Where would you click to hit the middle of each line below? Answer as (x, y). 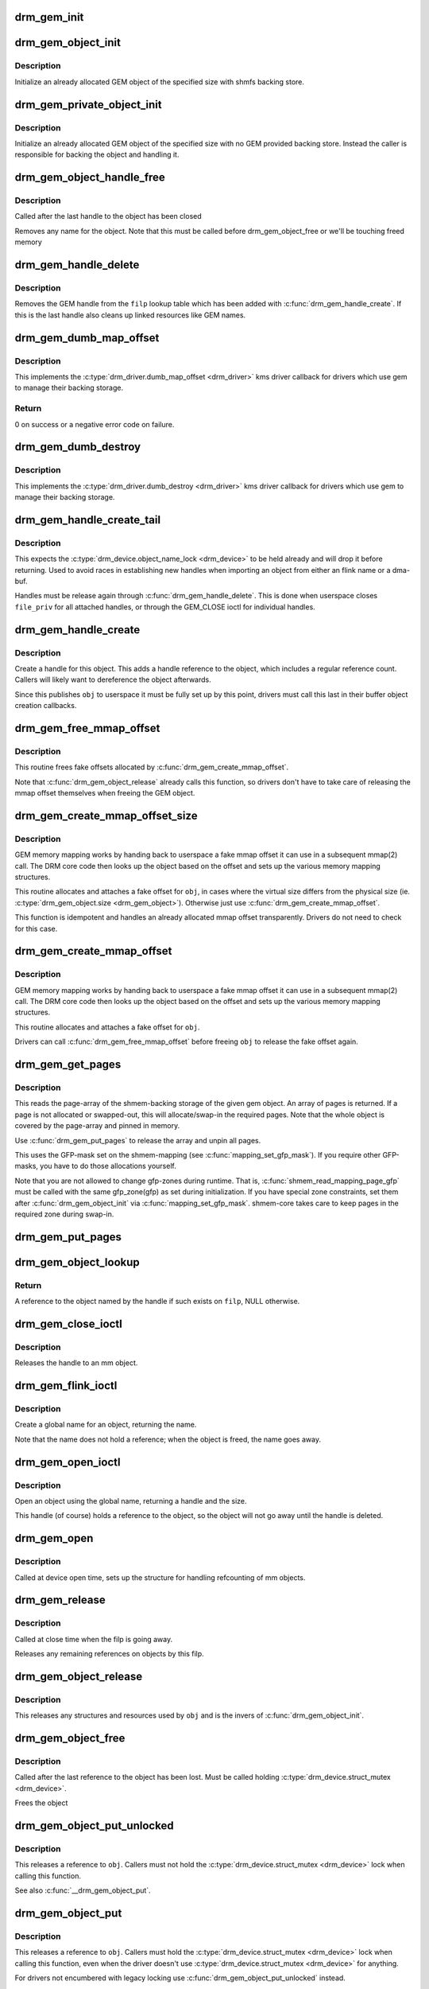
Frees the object (41, 1803)
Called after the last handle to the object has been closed (108, 216)
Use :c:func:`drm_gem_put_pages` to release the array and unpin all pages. (138, 1140)
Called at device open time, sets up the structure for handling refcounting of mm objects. (160, 1577)
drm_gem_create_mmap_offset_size (106, 815)
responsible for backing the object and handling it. (97, 154)
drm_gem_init (49, 17)
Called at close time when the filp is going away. (94, 1639)
